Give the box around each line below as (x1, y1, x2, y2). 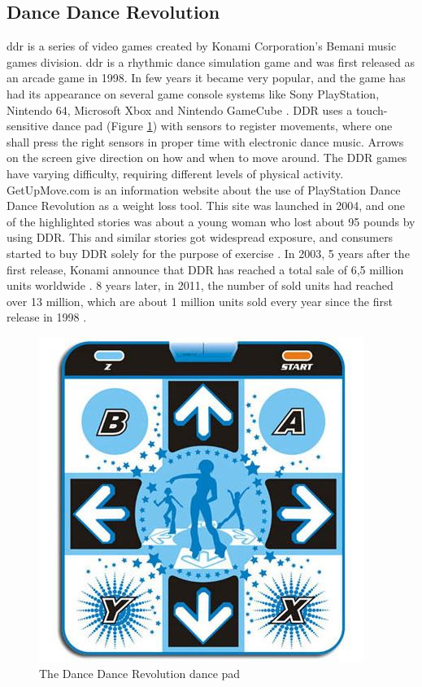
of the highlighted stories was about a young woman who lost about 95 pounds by (7, 212, 415, 230)
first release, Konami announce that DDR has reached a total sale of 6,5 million (7, 260, 404, 278)
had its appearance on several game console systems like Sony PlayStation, (7, 85, 380, 102)
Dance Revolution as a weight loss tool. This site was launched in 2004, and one (7, 197, 406, 214)
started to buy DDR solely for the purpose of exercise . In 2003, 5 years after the (7, 244, 410, 261)
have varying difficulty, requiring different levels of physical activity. (7, 164, 344, 182)
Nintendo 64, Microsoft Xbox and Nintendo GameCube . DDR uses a (7, 101, 353, 118)
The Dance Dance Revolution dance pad (39, 665, 241, 682)
